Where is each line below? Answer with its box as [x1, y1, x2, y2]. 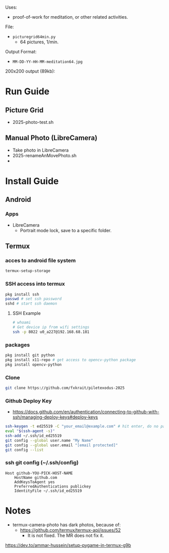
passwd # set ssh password [5, 297, 62, 302]
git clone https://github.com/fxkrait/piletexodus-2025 [5, 385, 125, 391]
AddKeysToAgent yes [14, 479, 55, 485]
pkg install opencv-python [5, 362, 62, 367]
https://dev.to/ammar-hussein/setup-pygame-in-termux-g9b [5, 542, 131, 548]
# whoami [12, 320, 31, 325]
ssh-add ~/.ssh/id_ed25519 [5, 433, 62, 438]
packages [5, 341, 30, 348]
